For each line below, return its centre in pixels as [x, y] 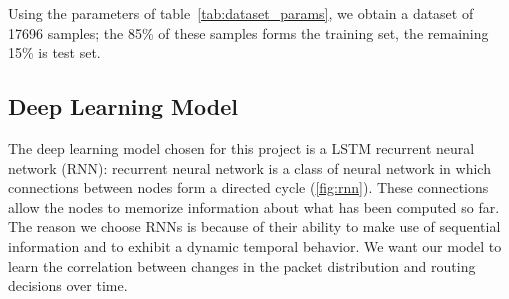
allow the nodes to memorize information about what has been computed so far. [254, 206]
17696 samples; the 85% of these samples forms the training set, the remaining [248, 32]
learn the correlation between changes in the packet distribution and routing [242, 265]
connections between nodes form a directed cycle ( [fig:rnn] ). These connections [248, 187]
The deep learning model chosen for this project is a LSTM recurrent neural [241, 147]
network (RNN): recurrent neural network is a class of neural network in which [249, 167]
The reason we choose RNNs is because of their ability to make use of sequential [254, 226]
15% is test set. [54, 52]
